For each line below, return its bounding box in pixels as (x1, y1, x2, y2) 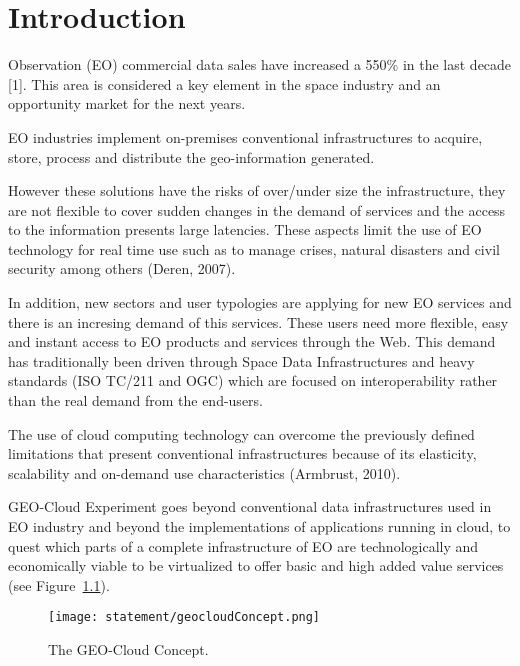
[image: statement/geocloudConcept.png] (48, 610, 321, 625)
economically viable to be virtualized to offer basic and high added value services (8, 555, 504, 576)
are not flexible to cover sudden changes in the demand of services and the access (8, 199, 506, 220)
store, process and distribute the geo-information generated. (8, 146, 375, 167)
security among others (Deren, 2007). (8, 258, 236, 279)
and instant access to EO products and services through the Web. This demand (8, 331, 496, 352)
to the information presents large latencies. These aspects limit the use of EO (8, 219, 482, 240)
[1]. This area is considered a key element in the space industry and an (8, 73, 441, 94)
